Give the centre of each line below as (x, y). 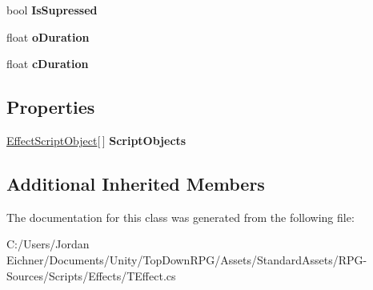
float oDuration (48, 36)
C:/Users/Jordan (48, 244)
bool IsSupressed (52, 10)
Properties (51, 107)
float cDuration (48, 64)
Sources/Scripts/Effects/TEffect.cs (91, 275)
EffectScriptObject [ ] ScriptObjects (96, 140)
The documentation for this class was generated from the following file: (180, 217)
